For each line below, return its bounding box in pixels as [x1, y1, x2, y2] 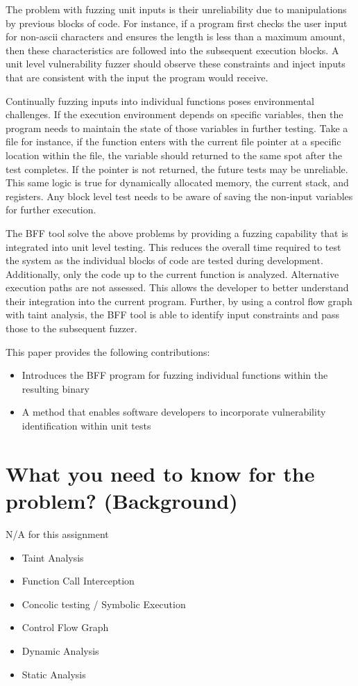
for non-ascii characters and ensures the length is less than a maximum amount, [6, 29, 346, 44]
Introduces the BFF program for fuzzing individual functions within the [22, 368, 328, 382]
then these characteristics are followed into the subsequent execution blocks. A [6, 42, 339, 57]
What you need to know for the [6, 459, 315, 487]
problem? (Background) [6, 487, 238, 514]
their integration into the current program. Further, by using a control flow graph [6, 293, 352, 308]
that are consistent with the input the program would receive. [6, 70, 268, 84]
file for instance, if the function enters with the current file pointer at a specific [6, 134, 341, 149]
